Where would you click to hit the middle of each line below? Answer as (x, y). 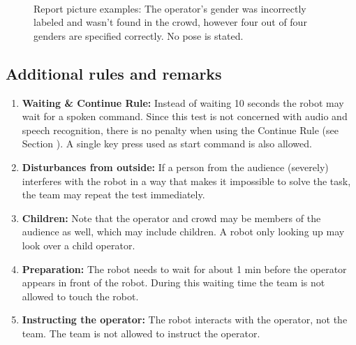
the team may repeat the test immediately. (113, 194)
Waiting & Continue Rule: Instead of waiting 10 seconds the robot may (183, 102)
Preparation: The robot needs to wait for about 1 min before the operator (184, 269)
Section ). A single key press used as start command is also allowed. (167, 144)
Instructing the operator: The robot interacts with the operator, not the (185, 320)
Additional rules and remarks (114, 73)
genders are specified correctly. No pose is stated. (139, 35)
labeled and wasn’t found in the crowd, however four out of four (170, 22)
